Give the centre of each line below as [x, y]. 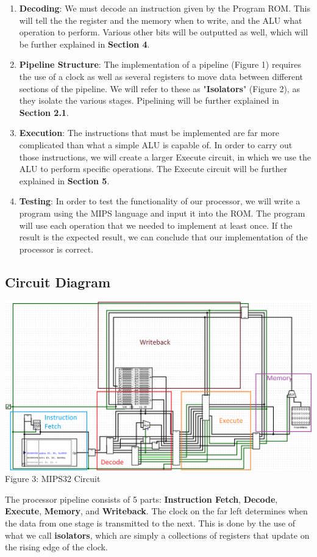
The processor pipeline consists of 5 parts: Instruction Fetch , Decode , [141, 499]
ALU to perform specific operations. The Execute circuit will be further [153, 169]
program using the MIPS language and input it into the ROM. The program [162, 213]
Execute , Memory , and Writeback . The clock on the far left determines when [156, 511]
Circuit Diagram [58, 282]
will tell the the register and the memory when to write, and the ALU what [161, 20]
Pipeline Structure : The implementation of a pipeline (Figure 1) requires [160, 64]
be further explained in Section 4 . [84, 44]
